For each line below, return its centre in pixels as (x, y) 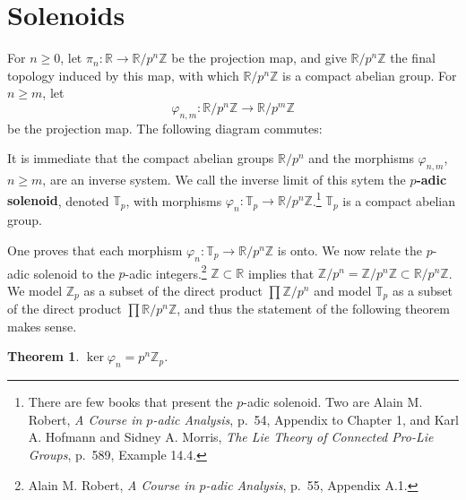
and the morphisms (361, 158)
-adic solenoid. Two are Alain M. (333, 402)
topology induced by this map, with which (123, 75)
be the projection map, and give (259, 58)
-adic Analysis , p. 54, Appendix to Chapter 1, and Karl (306, 419)
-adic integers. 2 (166, 272)
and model (343, 290)
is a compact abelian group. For (370, 75)
